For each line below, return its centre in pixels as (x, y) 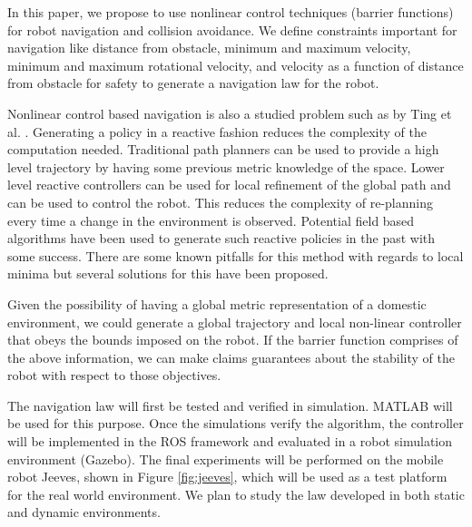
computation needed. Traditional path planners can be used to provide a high (223, 149)
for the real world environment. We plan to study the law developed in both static (236, 494)
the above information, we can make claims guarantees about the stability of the (231, 357)
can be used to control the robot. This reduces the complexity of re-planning (220, 202)
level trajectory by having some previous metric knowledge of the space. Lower (226, 166)
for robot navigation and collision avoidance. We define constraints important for (232, 29)
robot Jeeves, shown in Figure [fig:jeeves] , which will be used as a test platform (227, 477)
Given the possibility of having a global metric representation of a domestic (217, 303)
